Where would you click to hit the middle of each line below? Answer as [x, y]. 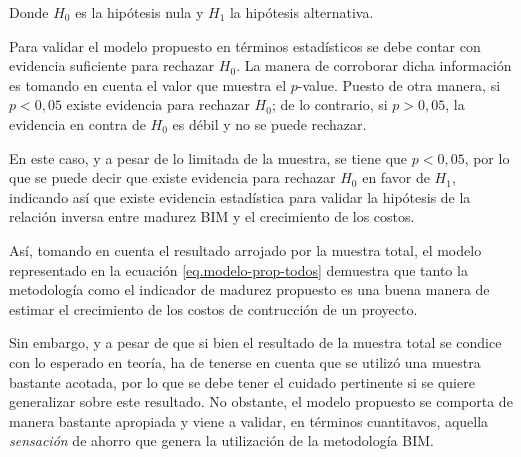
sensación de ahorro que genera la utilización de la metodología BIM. [221, 440]
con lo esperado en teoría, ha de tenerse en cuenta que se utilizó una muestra [245, 361]
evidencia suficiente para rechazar [112, 65]
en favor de [396, 177]
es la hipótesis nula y [139, 12]
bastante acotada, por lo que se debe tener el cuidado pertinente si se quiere [242, 381]
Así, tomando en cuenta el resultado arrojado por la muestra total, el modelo [245, 249]
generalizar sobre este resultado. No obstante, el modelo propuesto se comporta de [261, 401]
